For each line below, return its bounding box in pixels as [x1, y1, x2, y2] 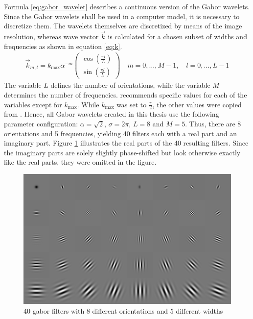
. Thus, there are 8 [185, 118, 241, 128]
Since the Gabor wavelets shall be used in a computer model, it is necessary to [4, 11, 240, 21]
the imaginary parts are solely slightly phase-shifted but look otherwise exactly [4, 147, 241, 157]
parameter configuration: [4, 118, 78, 128]
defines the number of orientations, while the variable [50, 80, 210, 90]
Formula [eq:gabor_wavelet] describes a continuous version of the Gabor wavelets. [4, 1, 250, 11]
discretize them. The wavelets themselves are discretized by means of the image [4, 21, 242, 31]
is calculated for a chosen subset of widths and [108, 31, 247, 41]
